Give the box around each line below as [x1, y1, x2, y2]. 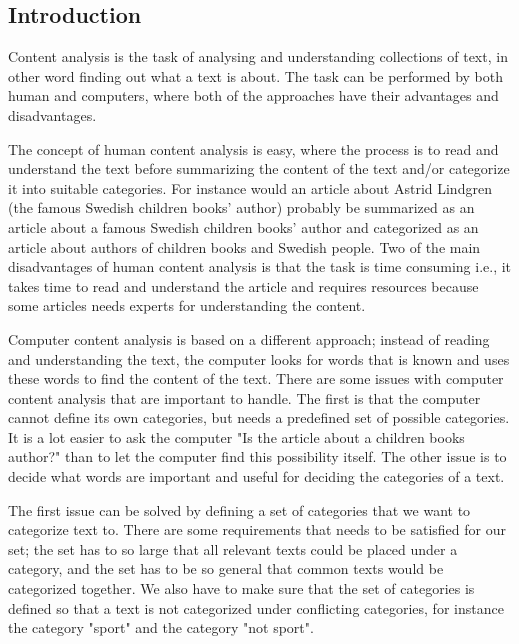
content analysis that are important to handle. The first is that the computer [8, 387, 481, 408]
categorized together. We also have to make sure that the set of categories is [8, 578, 475, 599]
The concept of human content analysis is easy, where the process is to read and [8, 138, 499, 159]
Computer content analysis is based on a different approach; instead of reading [8, 328, 490, 349]
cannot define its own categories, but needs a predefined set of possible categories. [8, 407, 510, 428]
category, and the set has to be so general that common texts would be [8, 558, 444, 579]
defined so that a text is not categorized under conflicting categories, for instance [8, 597, 504, 618]
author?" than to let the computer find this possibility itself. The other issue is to [8, 446, 507, 467]
